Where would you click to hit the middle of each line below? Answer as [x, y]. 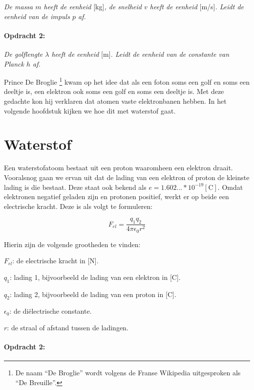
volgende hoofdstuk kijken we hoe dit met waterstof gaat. [90, 110]
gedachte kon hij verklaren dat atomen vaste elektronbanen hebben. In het [115, 101]
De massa [19, 6]
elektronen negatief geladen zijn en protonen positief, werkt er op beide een [116, 196]
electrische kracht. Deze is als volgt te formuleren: [78, 206]
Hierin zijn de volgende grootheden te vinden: [72, 244]
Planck [14, 63]
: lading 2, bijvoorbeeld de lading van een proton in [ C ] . [93, 294]
